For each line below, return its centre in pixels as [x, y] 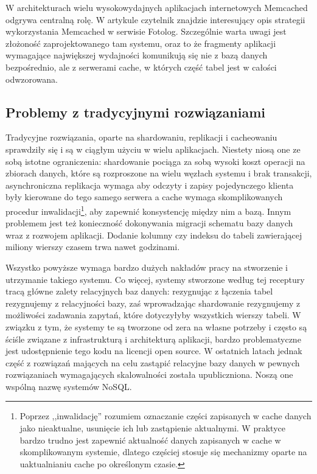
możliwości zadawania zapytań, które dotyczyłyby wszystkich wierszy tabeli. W [153, 315]
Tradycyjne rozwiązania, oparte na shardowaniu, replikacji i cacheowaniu [141, 137]
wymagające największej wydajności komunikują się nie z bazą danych [137, 55]
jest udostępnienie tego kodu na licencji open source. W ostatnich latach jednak [154, 351]
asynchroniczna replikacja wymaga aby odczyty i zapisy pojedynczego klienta [150, 185]
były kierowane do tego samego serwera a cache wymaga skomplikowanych [144, 197]
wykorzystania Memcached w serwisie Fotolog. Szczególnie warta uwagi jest [146, 31]
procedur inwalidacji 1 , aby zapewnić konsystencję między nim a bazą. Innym [148, 210]
